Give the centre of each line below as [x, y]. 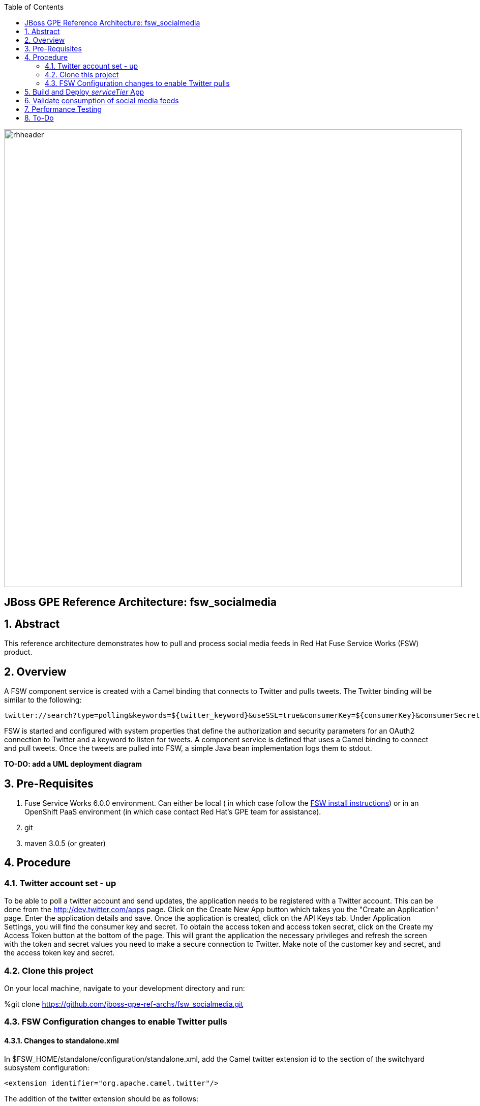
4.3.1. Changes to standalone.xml [62, 1040]
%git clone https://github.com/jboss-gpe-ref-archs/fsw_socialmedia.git [124, 1004]
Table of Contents [34, 7]
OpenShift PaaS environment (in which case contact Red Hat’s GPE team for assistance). [173, 811]
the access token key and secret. [59, 953]
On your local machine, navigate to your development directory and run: [125, 988]
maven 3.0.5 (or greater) [65, 843]
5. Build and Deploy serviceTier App [84, 92]
